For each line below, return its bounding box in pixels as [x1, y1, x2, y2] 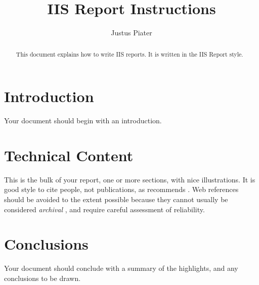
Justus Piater [111, 27, 152, 38]
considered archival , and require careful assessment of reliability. [4, 204, 205, 214]
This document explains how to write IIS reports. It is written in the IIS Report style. [16, 50, 243, 58]
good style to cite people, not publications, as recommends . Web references [4, 184, 239, 195]
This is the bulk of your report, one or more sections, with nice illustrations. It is [4, 174, 255, 184]
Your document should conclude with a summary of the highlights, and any [4, 263, 238, 273]
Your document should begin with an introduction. [4, 115, 162, 126]
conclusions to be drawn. [4, 272, 81, 283]
